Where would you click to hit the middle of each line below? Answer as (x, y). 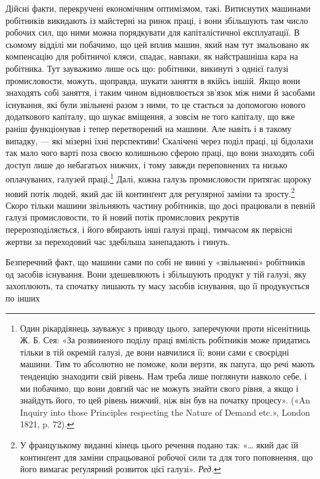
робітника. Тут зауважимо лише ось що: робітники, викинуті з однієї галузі (147, 68)
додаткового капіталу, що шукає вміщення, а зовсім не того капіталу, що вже (150, 116)
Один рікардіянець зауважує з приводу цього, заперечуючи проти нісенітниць (165, 328)
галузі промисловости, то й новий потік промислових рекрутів (123, 217)
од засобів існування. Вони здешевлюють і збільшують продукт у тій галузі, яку (156, 274)
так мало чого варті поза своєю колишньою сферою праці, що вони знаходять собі (160, 153)
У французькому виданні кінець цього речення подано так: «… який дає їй (159, 444)
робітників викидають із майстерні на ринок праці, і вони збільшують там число (157, 20)
